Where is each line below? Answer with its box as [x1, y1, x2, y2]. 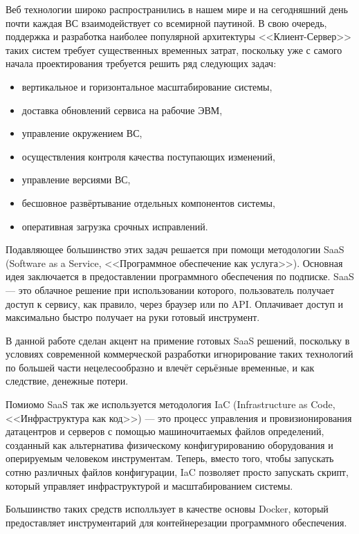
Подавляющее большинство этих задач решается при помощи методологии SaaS [6, 242, 344, 257]
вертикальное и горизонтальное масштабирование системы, [21, 79, 273, 93]
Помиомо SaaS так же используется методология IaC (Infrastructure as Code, [6, 397, 335, 412]
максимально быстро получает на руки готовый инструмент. [6, 310, 260, 324]
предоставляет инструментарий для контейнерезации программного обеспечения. [6, 515, 347, 529]
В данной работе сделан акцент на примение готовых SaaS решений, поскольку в [6, 333, 350, 347]
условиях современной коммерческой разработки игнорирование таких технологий [6, 347, 353, 361]
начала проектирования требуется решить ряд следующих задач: [6, 56, 277, 71]
